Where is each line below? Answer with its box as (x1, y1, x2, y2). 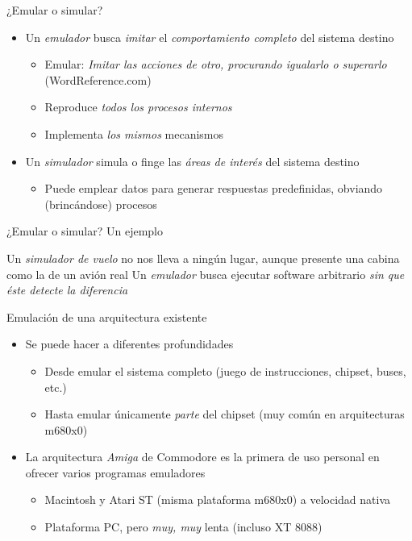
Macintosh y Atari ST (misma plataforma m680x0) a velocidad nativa (44, 491, 390, 508)
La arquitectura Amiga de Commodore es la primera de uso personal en (25, 448, 380, 465)
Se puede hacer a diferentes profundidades (25, 335, 234, 352)
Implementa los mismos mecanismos (44, 125, 224, 142)
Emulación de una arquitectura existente (6, 308, 207, 325)
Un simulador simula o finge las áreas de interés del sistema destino (25, 152, 360, 169)
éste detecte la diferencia (6, 281, 128, 298)
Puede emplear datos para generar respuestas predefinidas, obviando (44, 180, 383, 197)
